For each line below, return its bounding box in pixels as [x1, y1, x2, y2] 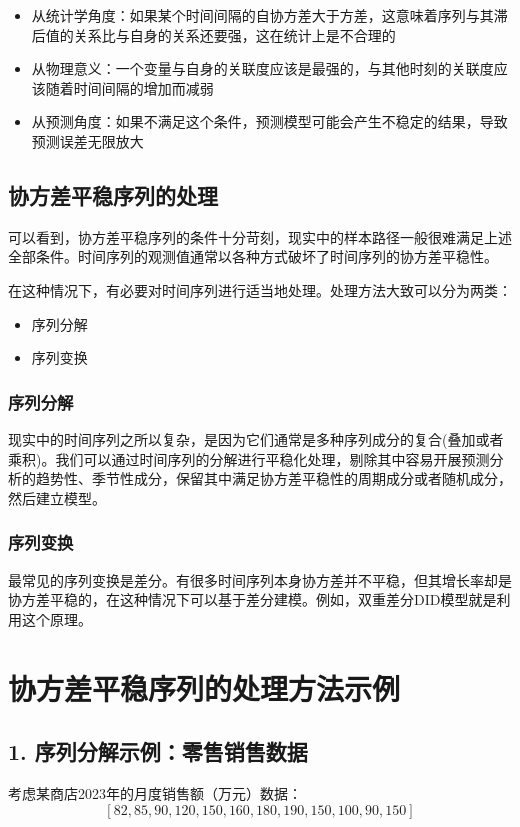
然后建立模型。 [8, 487, 106, 508]
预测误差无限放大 [31, 130, 144, 151]
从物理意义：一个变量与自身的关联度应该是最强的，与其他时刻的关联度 [31, 58, 494, 79]
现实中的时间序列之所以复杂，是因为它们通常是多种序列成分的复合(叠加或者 [8, 428, 504, 449]
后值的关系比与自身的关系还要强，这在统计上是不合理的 [31, 24, 396, 45]
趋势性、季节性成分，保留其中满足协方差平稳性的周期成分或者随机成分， [35, 468, 512, 489]
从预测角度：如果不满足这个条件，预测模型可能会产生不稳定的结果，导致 [31, 111, 508, 132]
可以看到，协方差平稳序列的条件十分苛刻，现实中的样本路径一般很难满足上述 [8, 226, 512, 247]
